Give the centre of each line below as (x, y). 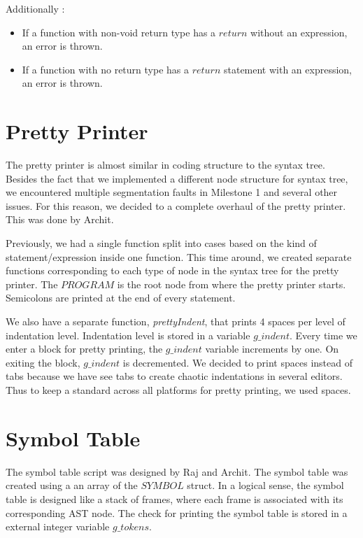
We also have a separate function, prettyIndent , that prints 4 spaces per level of (176, 321)
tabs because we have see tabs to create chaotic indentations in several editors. (174, 376)
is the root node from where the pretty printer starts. (232, 284)
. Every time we (323, 335)
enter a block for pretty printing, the (84, 349)
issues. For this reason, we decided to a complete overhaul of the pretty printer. (176, 205)
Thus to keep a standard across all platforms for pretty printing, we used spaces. (178, 390)
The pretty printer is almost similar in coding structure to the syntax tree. (165, 165)
